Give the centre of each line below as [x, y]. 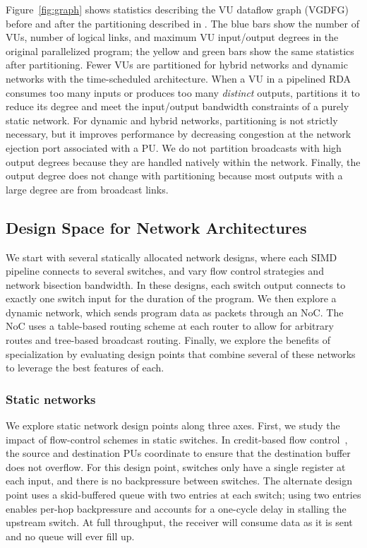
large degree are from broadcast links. [87, 189]
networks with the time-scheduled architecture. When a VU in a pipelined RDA [179, 78]
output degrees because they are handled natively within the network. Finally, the [183, 161]
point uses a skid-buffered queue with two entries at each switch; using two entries [183, 495]
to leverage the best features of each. [85, 368]
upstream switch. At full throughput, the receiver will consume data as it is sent [179, 522]
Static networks [51, 399]
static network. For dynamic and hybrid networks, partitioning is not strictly [172, 120]
